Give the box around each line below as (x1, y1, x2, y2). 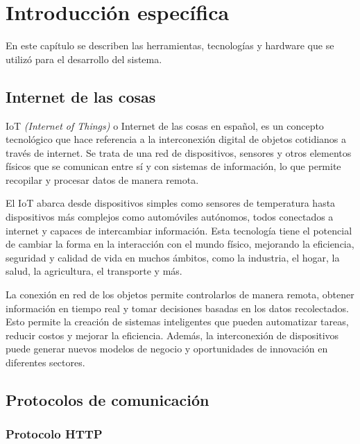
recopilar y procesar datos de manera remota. (6, 172, 199, 187)
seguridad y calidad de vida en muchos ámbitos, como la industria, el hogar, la (6, 250, 340, 264)
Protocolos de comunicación (6, 389, 209, 410)
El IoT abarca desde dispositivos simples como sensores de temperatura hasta (6, 196, 336, 210)
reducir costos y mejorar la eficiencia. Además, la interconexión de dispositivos (6, 327, 339, 342)
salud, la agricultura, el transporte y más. (6, 264, 182, 278)
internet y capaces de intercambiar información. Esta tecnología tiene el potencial (6, 223, 352, 237)
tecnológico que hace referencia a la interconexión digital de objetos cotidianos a (6, 132, 347, 146)
